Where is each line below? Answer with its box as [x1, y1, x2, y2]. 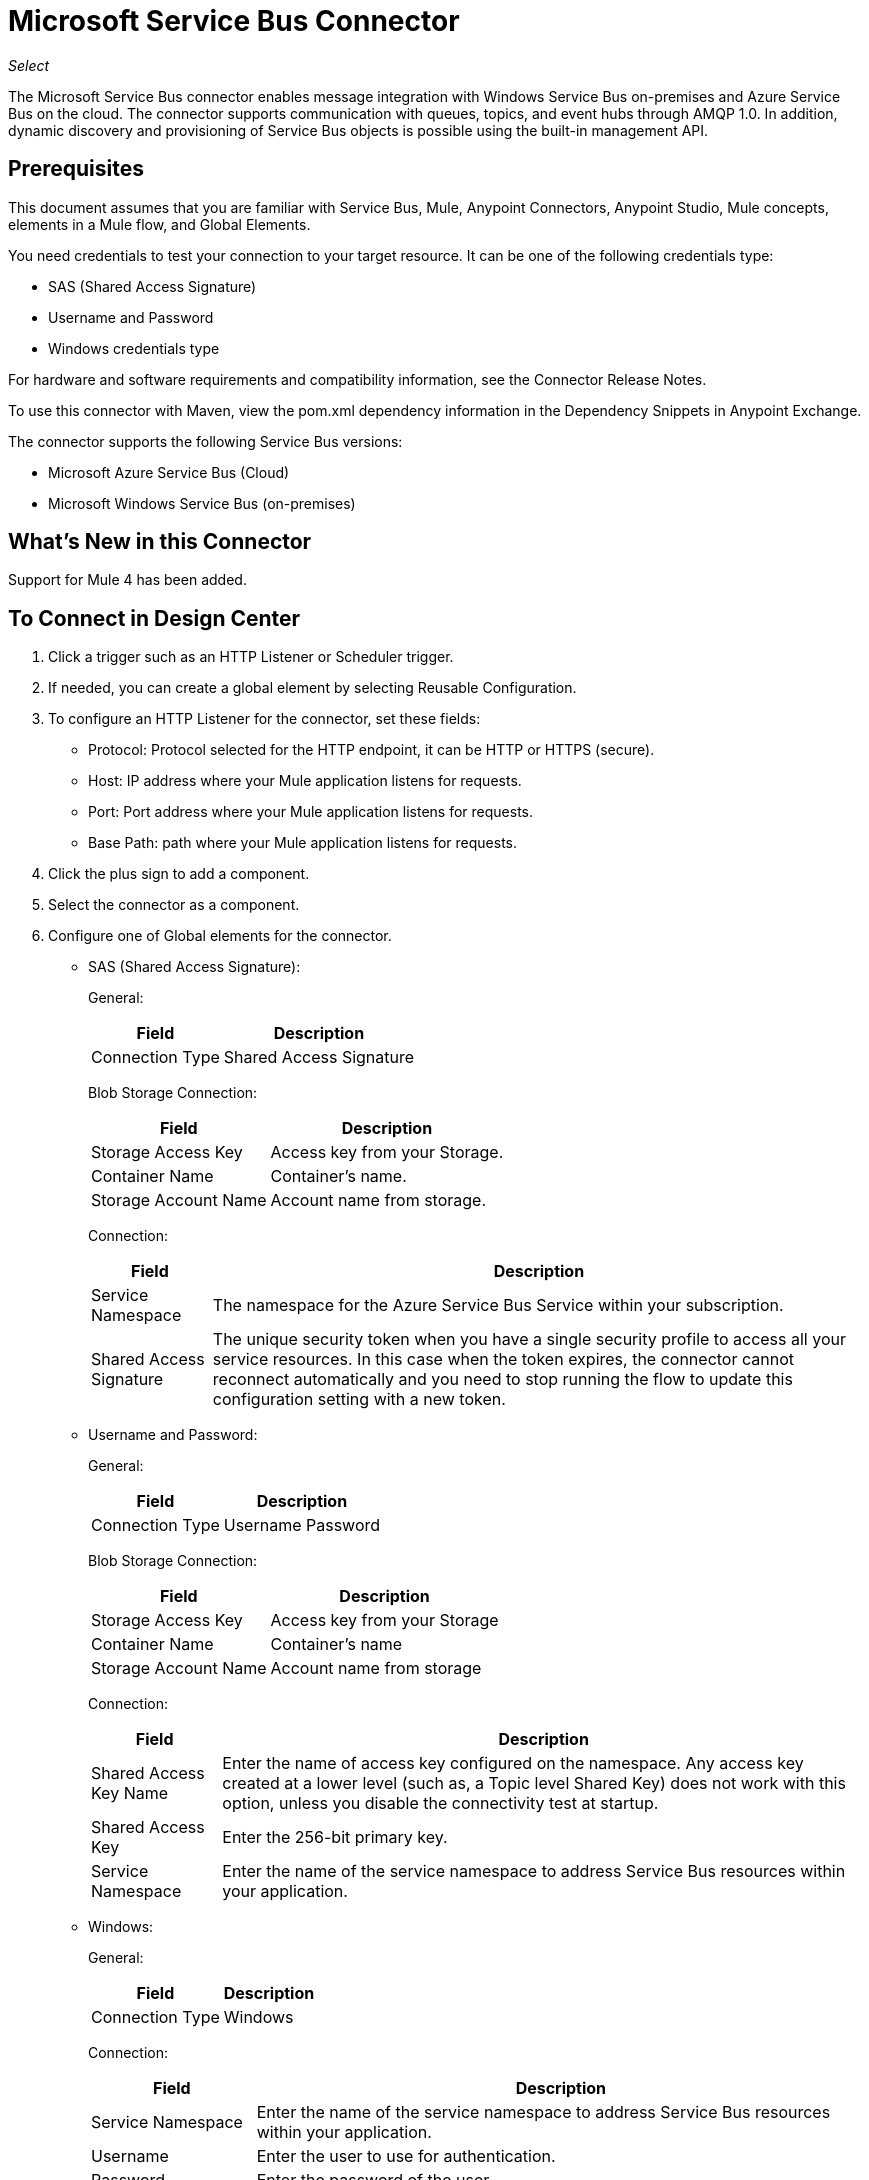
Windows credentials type [48, 339, 220, 357]
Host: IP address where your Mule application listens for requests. [88, 772, 522, 790]
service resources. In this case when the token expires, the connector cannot [212, 1349, 794, 1370]
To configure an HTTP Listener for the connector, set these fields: [48, 710, 481, 728]
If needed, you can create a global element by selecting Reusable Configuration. [48, 679, 577, 697]
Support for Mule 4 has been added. [8, 571, 247, 589]
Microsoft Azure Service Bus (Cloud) [48, 463, 290, 481]
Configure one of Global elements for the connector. [48, 927, 392, 945]
